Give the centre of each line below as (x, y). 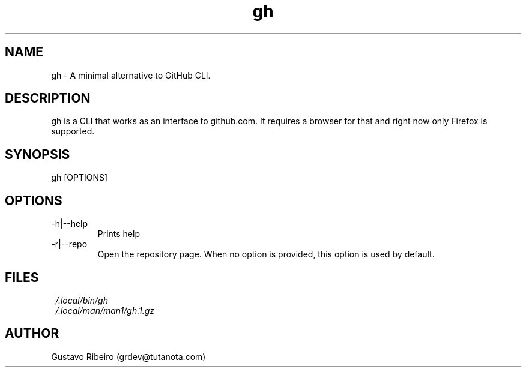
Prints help (119, 234)
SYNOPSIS (38, 154)
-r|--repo (69, 244)
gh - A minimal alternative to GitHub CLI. (131, 75)
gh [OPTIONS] (80, 178)
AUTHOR (32, 334)
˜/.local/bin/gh (80, 300)
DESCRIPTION (48, 98)
